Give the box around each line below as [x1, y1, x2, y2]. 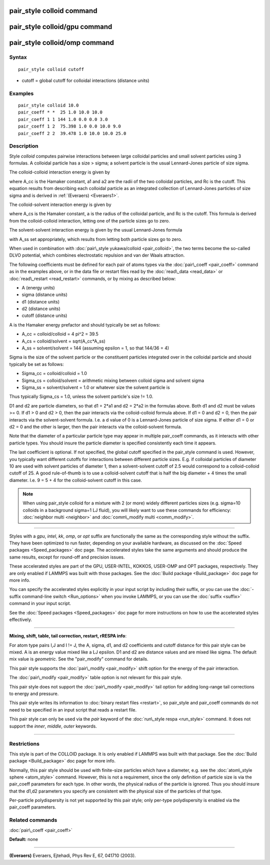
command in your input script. [9, 600, 71, 606]
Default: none [9, 836, 38, 842]
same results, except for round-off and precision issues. [9, 554, 125, 560]
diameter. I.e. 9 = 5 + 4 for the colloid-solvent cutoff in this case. [9, 477, 142, 483]
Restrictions [9, 740, 40, 747]
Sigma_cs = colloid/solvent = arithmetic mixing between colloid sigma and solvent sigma [21, 377, 204, 383]
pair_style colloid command [9, 6, 97, 15]
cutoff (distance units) [21, 312, 67, 318]
